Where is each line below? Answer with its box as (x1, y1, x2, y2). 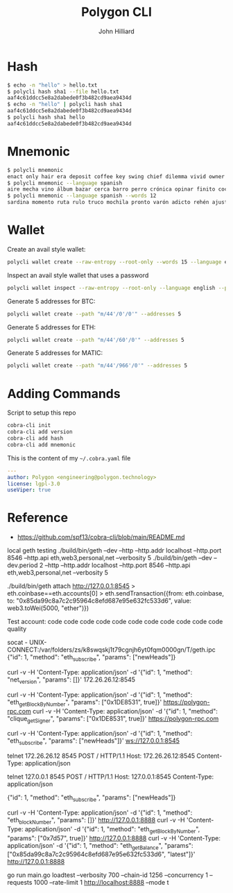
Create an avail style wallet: (7, 245, 86, 253)
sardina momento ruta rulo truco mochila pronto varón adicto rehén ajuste (7, 199, 231, 206)
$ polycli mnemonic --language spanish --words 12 (7, 192, 157, 200)
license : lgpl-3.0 (7, 480, 60, 487)
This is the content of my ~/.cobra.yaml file (7, 453, 131, 462)
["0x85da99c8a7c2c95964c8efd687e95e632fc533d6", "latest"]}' (7, 850, 196, 858)
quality (7, 625, 27, 633)
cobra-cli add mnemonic (7, 441, 76, 448)
